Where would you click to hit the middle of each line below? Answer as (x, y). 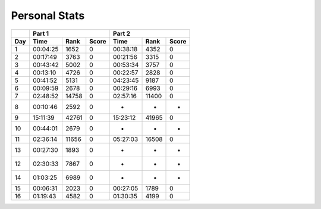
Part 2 (122, 33)
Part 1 (41, 33)
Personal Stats (48, 15)
